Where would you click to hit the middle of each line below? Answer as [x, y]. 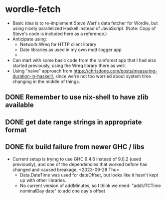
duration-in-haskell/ [33, 76]
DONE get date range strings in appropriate [74, 122]
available [19, 105]
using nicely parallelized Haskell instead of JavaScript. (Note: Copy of [84, 28]
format [16, 130]
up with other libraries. [43, 180]
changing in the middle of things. [46, 81]
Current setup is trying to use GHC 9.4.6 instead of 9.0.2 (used [77, 159]
